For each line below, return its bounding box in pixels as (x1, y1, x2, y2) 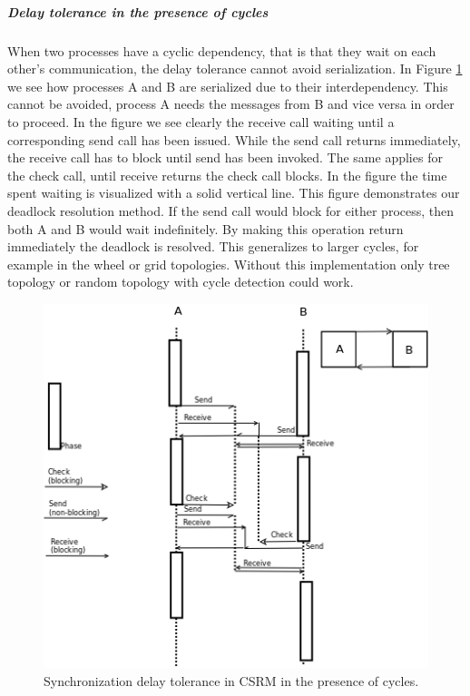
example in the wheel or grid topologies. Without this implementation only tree (7, 254, 450, 273)
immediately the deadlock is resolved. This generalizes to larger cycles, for (7, 237, 419, 256)
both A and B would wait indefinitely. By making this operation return (7, 219, 404, 238)
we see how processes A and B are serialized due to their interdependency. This (7, 76, 448, 95)
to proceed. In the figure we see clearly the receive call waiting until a (7, 112, 395, 131)
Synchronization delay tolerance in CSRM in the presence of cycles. (44, 671, 419, 690)
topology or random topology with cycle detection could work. (7, 272, 354, 291)
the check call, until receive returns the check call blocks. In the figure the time (7, 165, 447, 184)
